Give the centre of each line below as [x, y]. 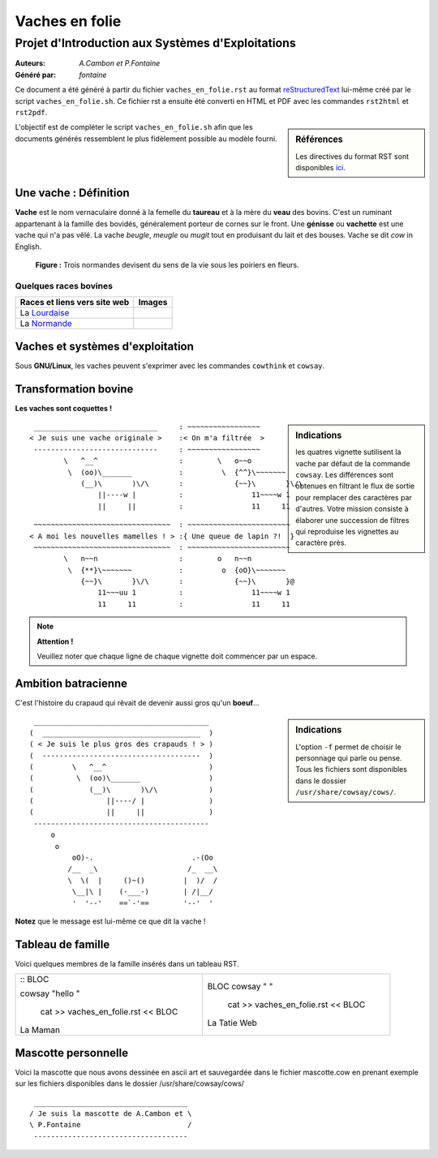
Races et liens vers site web [75, 302]
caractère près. [321, 543]
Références [320, 139]
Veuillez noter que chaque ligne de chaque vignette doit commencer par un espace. [177, 656]
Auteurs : [30, 63]
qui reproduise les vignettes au [347, 532]
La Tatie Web [232, 1023]
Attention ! [55, 641]
